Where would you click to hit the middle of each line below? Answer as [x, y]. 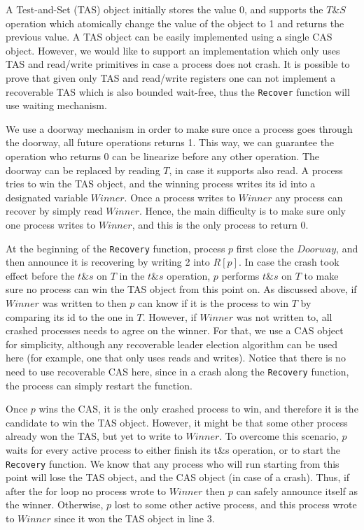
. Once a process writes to [180, 197]
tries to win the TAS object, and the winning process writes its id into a [161, 184]
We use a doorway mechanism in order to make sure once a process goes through [179, 128]
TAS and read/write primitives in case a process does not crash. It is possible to [178, 64]
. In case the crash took [289, 262]
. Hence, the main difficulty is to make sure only [243, 211]
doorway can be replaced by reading [83, 170]
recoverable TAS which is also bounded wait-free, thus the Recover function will [178, 91]
